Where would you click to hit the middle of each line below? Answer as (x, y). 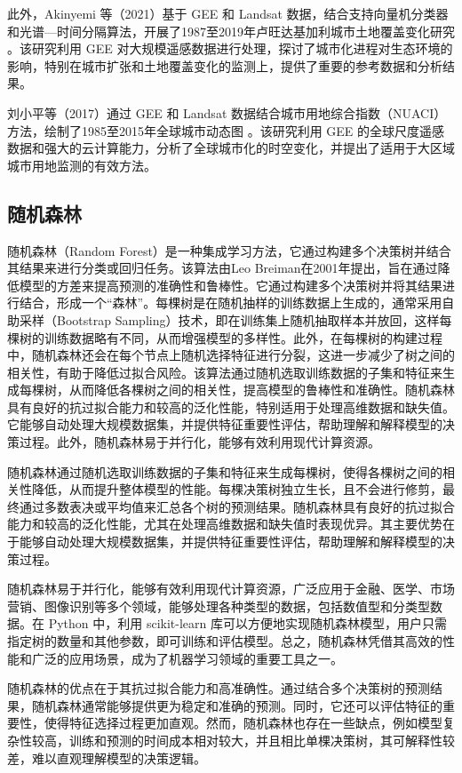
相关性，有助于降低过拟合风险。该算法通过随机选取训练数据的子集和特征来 (225, 372)
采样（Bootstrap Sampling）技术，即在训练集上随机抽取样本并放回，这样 (229, 319)
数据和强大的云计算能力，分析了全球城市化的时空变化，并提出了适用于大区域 (231, 148)
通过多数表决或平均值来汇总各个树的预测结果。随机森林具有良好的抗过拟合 (237, 506)
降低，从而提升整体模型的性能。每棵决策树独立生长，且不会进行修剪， (237, 489)
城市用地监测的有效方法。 (82, 165)
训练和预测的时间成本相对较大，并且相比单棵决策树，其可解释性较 (262, 740)
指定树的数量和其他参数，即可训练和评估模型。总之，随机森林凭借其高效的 (225, 641)
